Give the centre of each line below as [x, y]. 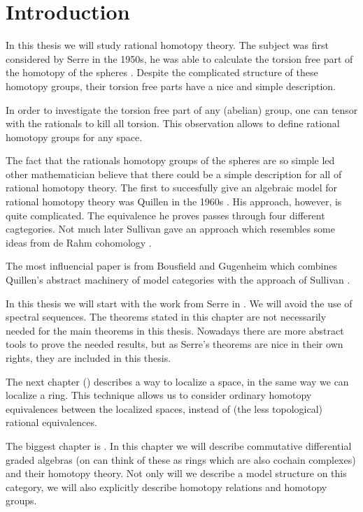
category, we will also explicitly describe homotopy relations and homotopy [166, 487]
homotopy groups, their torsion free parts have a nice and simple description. [171, 86]
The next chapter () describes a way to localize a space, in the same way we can [177, 381]
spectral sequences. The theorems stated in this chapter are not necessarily [166, 317]
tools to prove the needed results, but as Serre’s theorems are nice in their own [175, 344]
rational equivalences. [51, 422]
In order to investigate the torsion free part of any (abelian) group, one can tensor [182, 109]
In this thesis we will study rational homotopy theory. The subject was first [167, 45]
